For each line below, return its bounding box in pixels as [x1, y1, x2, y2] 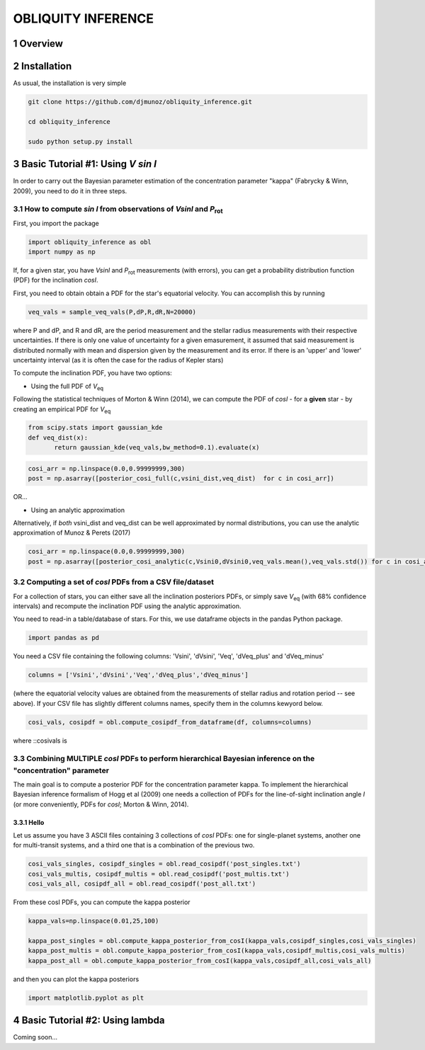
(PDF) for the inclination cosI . [13, 276, 98, 285]
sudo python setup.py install [28, 137, 133, 145]
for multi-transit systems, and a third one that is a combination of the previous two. [13, 841, 255, 850]
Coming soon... [13, 1033, 58, 1042]
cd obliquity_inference [28, 118, 111, 125]
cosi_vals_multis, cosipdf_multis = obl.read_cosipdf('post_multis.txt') [28, 869, 290, 878]
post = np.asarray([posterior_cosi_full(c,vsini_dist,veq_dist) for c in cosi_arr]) [28, 474, 334, 483]
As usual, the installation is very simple [13, 79, 127, 88]
